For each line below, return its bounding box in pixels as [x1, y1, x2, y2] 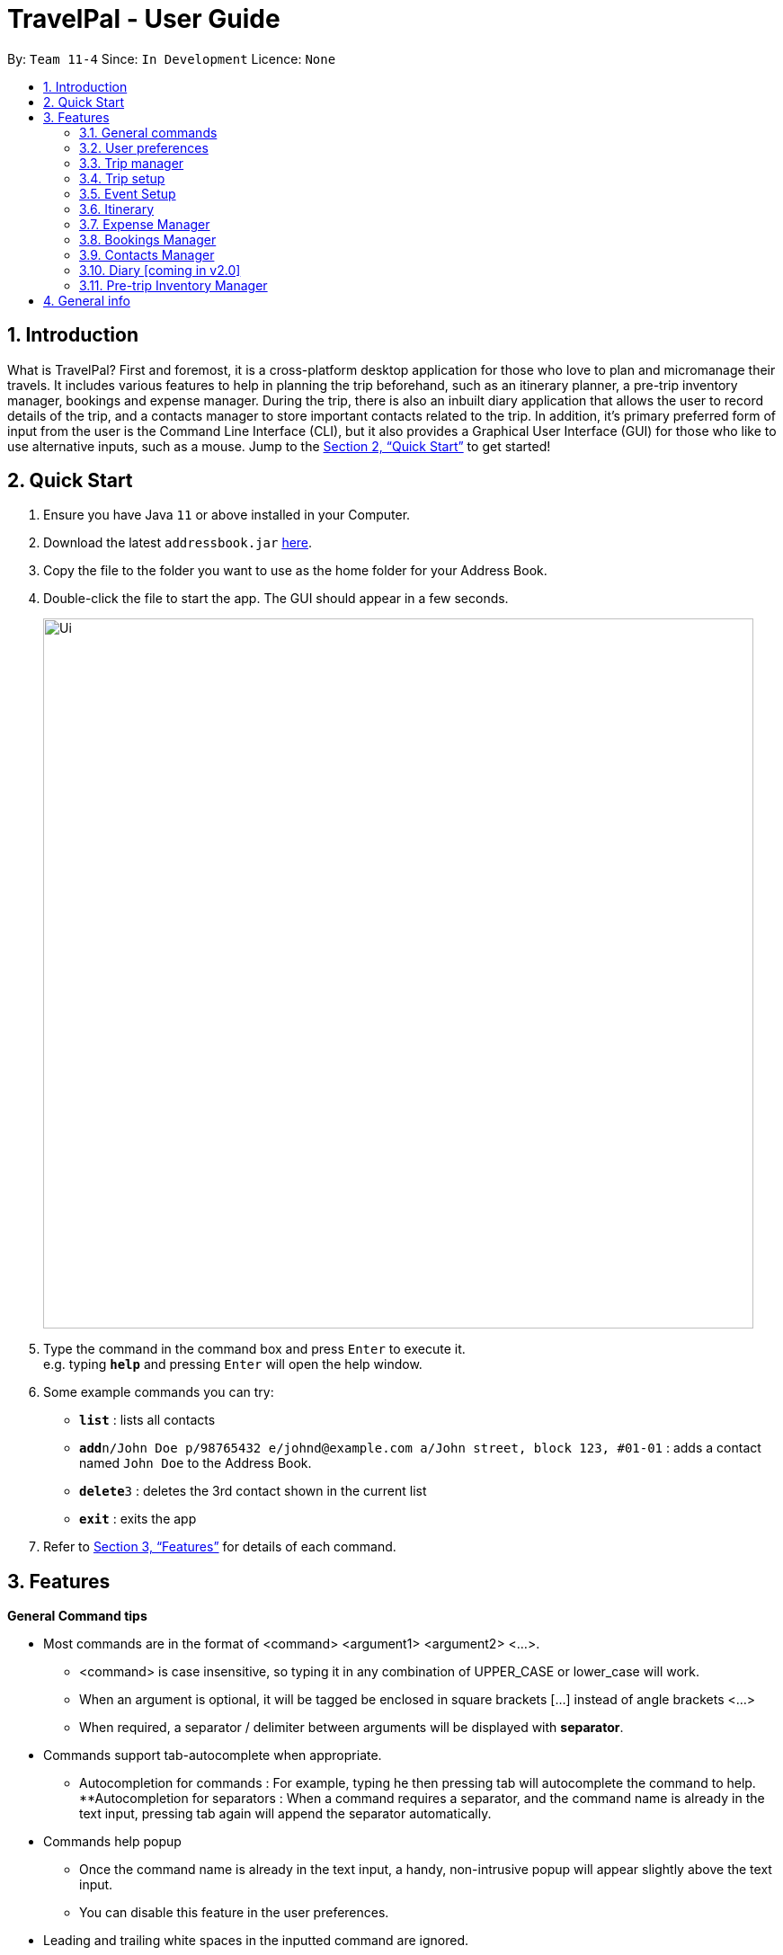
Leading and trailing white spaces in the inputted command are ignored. [43, 1933, 469, 1949]
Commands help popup [43, 1834, 182, 1850]
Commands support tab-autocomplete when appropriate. [43, 1747, 382, 1764]
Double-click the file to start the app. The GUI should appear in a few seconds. [43, 591, 509, 607]
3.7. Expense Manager [79, 216, 210, 232]
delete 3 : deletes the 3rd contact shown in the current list [79, 1483, 427, 1499]
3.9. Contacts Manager [79, 246, 215, 262]
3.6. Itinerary [79, 200, 155, 217]
